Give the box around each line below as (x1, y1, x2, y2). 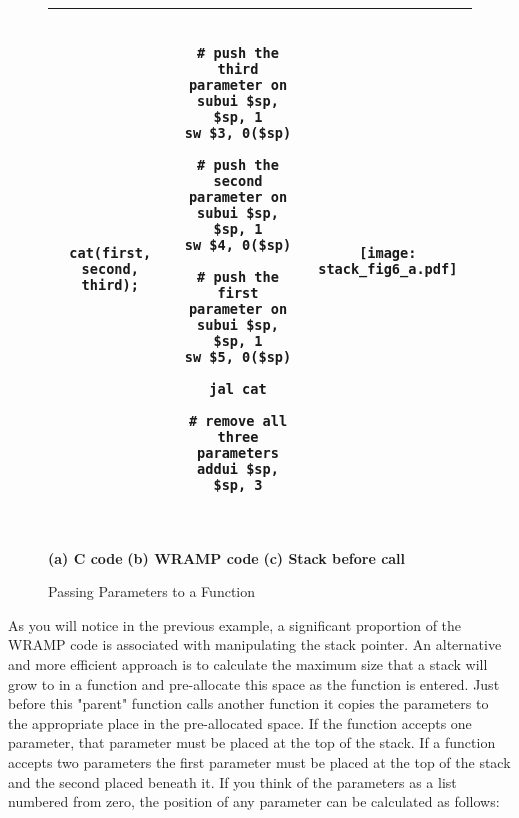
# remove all (188, 413, 288, 429)
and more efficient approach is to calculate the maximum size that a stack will (8, 653, 488, 674)
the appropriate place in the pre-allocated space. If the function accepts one (8, 712, 472, 733)
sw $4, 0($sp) (184, 237, 292, 253)
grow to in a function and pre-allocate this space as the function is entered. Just (8, 673, 500, 694)
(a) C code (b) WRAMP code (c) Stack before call (48, 547, 406, 568)
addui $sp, (197, 461, 279, 477)
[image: (359, 245, 417, 261)
